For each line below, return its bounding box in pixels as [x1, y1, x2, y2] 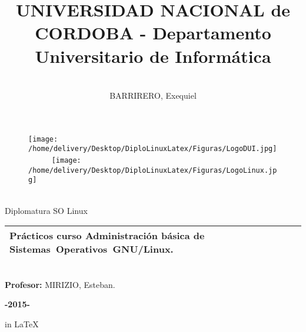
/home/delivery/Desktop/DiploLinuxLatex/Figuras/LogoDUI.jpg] [28, 145, 277, 153]
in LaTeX [5, 317, 39, 330]
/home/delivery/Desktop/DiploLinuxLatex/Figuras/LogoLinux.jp [28, 166, 277, 175]
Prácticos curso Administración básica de [9, 229, 205, 243]
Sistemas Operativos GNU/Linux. [9, 242, 174, 256]
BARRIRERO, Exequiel [109, 89, 197, 102]
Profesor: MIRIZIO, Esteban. [5, 278, 115, 290]
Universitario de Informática [35, 43, 271, 68]
